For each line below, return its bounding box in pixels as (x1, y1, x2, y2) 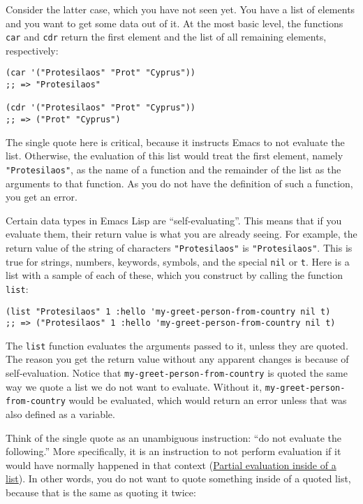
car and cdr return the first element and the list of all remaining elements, (6, 29, 327, 44)
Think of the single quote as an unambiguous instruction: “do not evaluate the (6, 430, 342, 445)
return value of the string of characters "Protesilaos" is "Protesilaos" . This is (6, 240, 353, 254)
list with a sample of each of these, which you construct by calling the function (6, 268, 343, 282)
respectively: (6, 43, 59, 57)
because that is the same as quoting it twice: (6, 485, 196, 499)
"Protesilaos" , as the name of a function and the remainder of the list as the (6, 161, 341, 176)
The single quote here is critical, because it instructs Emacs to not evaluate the (6, 134, 345, 149)
